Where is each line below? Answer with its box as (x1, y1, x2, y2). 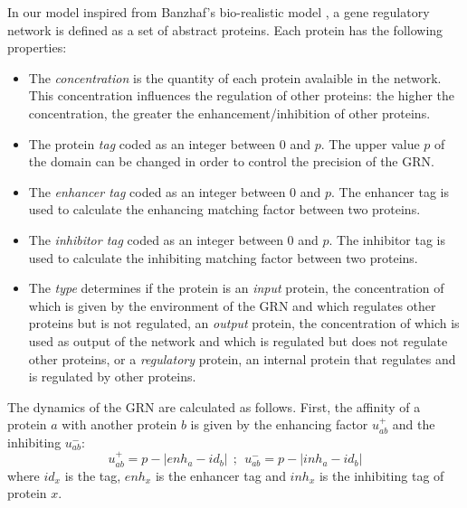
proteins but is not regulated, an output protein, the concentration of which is (28, 314, 460, 333)
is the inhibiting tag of (319, 466, 444, 484)
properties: (7, 38, 67, 57)
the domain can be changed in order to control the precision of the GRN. (28, 152, 434, 171)
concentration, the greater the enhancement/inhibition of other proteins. (28, 103, 431, 122)
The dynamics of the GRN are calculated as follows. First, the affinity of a (7, 397, 421, 416)
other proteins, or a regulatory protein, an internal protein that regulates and (28, 349, 456, 368)
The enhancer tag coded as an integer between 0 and (28, 182, 321, 201)
